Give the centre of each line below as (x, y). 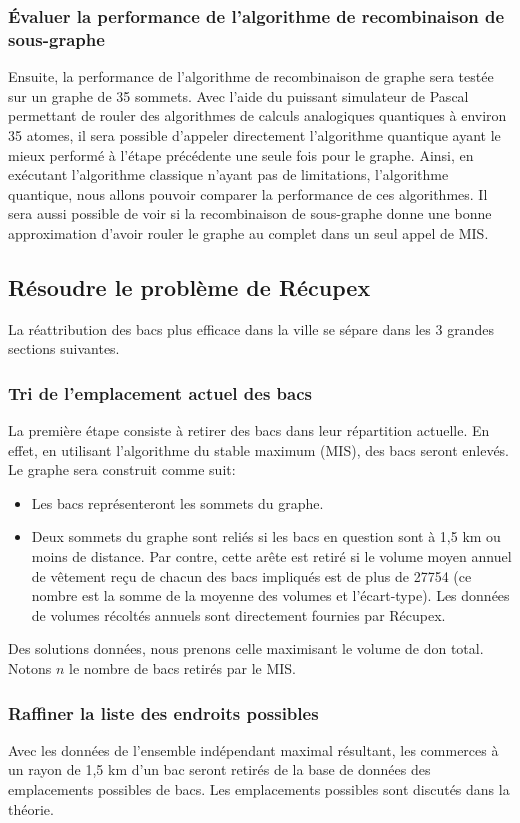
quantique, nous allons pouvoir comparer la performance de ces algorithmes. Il (248, 193)
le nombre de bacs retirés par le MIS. (182, 668)
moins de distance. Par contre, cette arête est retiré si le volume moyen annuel (271, 556)
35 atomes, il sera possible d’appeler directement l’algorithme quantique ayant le (254, 134)
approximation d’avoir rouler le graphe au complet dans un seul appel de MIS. (248, 232)
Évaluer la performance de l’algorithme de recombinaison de (256, 15)
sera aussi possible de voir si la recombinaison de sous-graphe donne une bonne (250, 213)
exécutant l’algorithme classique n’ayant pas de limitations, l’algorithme (228, 174)
